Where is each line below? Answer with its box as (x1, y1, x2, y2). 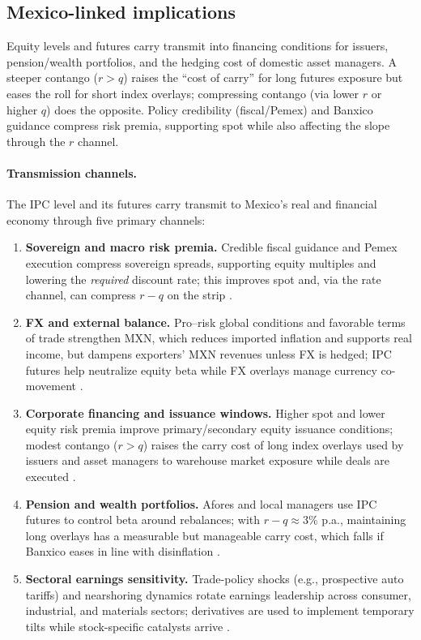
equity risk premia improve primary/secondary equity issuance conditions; (25, 420, 393, 437)
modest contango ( (25, 436, 118, 453)
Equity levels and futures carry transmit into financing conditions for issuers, (6, 37, 389, 54)
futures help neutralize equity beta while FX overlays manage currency (25, 361, 377, 378)
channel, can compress (25, 286, 136, 303)
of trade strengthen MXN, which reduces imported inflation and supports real (25, 329, 412, 346)
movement (25, 377, 76, 394)
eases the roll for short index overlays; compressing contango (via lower (6, 84, 359, 101)
